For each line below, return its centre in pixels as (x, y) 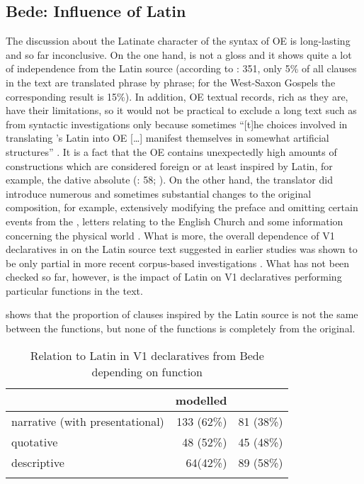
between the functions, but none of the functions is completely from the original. (181, 328)
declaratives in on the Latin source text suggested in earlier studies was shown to (182, 249)
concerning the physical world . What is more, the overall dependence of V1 (170, 235)
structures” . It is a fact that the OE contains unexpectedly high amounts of (171, 151)
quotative (35, 441)
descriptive (38, 462)
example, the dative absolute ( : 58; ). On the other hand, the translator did (169, 180)
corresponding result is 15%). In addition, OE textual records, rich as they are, (177, 96)
